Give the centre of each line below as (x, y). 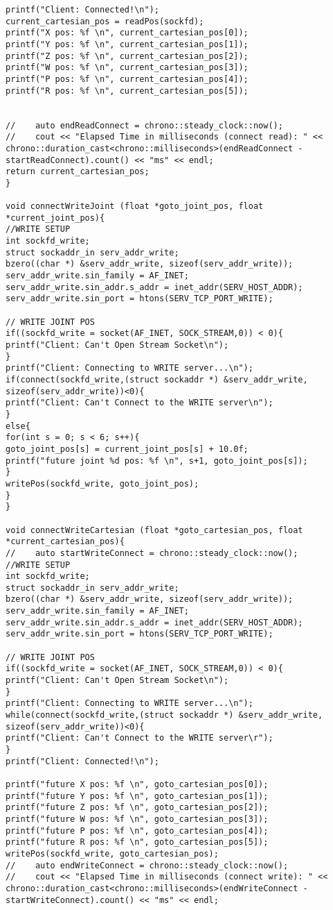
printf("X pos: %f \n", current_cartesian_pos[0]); (127, 33)
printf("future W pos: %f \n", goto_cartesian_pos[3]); (137, 819)
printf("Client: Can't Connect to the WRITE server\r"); (139, 738)
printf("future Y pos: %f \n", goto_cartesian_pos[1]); (137, 796)
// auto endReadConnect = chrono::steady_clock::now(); (144, 125)
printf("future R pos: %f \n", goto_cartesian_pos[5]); (137, 842)
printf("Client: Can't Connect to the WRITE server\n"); (139, 403)
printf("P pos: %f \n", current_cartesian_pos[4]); (127, 79)
